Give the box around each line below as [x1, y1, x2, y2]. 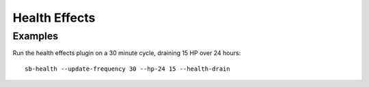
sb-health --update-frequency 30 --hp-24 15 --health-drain [25, 65, 230, 73]
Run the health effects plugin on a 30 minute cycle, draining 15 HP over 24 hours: [12, 49, 241, 57]
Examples [12, 30, 59, 42]
